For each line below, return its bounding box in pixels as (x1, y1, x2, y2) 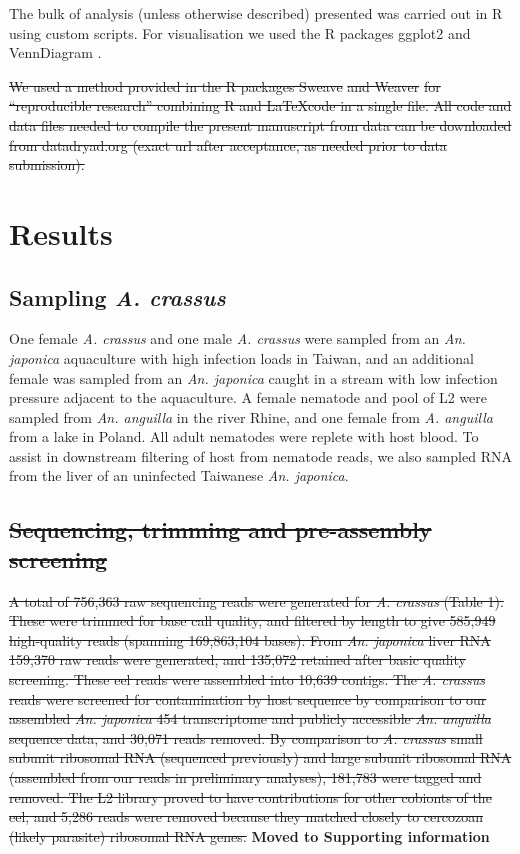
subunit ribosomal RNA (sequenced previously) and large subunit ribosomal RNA (9, 747, 512, 768)
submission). (9, 154, 85, 175)
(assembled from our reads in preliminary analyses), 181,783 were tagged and (9, 767, 482, 788)
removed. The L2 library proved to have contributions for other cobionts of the (9, 786, 492, 807)
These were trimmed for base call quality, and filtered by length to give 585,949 (9, 610, 496, 631)
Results (9, 212, 113, 253)
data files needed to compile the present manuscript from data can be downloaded (9, 114, 512, 135)
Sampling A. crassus (9, 281, 226, 312)
